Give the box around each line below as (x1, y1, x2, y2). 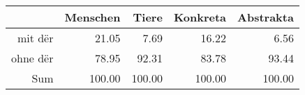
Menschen (64, 9, 121, 25)
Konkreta (173, 9, 227, 25)
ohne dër (11, 50, 54, 66)
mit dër (17, 30, 54, 46)
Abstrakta (237, 9, 294, 25)
